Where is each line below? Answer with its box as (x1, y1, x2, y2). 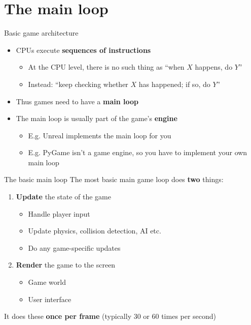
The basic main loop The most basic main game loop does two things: (4, 174, 224, 185)
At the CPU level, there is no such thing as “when (28, 62, 185, 72)
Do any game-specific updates (28, 242, 121, 253)
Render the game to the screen (16, 259, 116, 270)
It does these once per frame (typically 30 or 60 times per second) (4, 311, 217, 321)
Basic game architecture (4, 27, 79, 38)
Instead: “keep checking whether (28, 78, 128, 89)
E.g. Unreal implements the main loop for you (28, 130, 171, 140)
